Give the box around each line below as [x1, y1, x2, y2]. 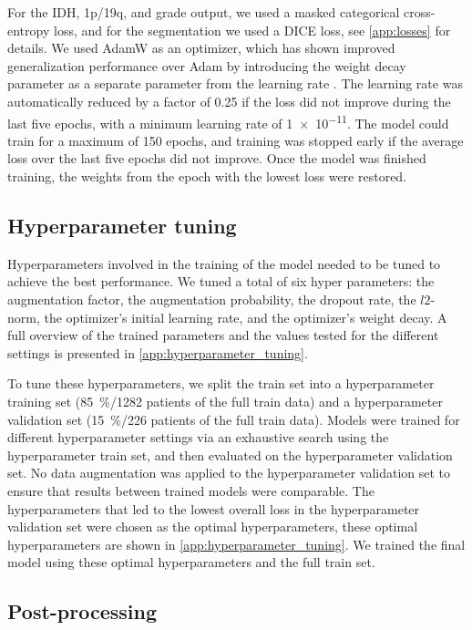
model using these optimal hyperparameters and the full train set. [7, 553, 375, 572]
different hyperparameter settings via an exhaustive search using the [7, 428, 389, 447]
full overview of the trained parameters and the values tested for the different [7, 325, 439, 345]
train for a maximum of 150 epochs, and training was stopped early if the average [7, 130, 464, 150]
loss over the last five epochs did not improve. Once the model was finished [7, 149, 426, 168]
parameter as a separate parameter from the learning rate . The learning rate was [7, 74, 463, 93]
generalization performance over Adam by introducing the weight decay [7, 56, 406, 75]
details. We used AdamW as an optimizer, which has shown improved [7, 38, 395, 57]
